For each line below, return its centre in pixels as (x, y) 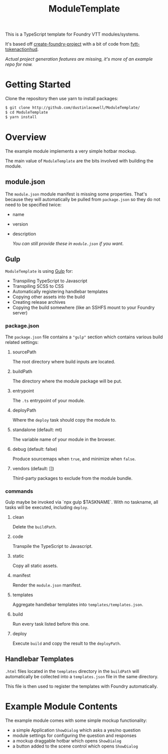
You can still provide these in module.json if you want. (68, 243)
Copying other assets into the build (49, 297)
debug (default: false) (35, 449)
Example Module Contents (61, 706)
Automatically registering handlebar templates (60, 292)
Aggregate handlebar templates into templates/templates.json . (78, 604)
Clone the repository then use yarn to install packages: (62, 99)
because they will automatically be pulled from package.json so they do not (83, 199)
